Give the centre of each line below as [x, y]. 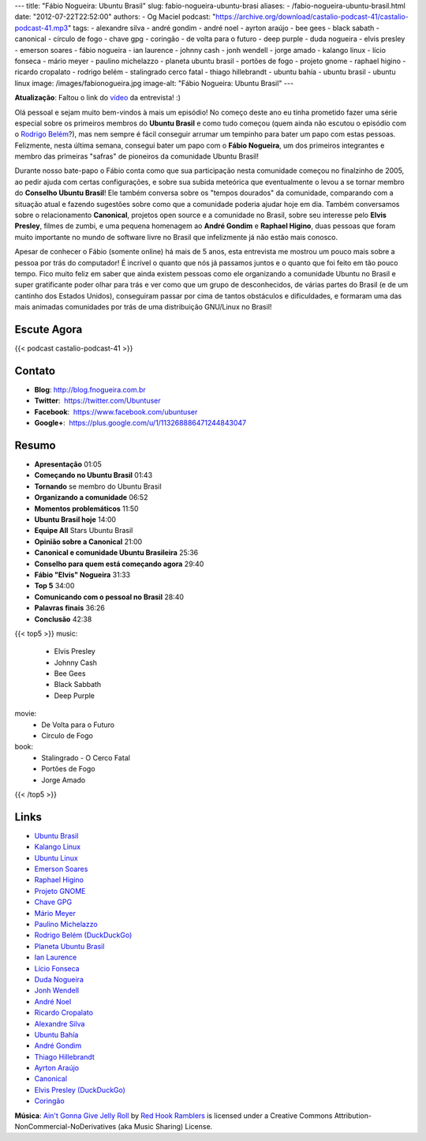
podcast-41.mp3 [41, 28]
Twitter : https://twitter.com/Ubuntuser [97, 401]
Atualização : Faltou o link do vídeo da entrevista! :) [98, 98]
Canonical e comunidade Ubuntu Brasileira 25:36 [116, 553]
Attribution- [353, 1115]
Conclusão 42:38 [63, 619]
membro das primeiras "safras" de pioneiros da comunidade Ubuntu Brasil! [137, 156]
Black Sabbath [78, 685]
